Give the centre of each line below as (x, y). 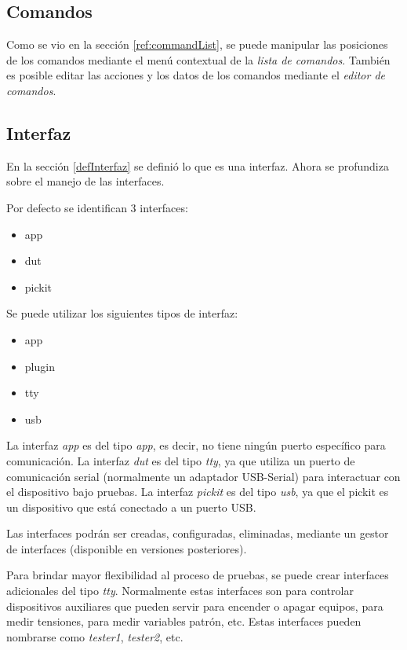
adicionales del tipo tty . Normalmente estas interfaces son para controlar (180, 591)
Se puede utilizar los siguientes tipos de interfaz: (122, 313)
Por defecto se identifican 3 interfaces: (97, 207)
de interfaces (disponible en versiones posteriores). (127, 548)
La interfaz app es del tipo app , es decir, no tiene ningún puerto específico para (196, 445)
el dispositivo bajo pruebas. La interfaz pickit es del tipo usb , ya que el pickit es (198, 492)
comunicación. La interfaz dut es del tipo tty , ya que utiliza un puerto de (181, 460)
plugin (40, 366)
